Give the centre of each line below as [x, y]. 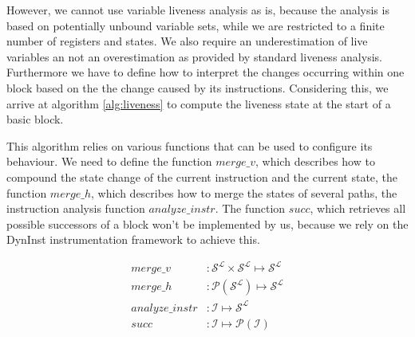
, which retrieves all [358, 208]
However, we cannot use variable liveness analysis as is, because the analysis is [198, 10]
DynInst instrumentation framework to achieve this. [133, 239]
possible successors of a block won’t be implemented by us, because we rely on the [207, 223]
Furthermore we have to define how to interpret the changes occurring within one [206, 72]
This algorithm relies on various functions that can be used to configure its [190, 145]
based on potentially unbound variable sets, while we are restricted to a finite [196, 25]
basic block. [35, 119]
